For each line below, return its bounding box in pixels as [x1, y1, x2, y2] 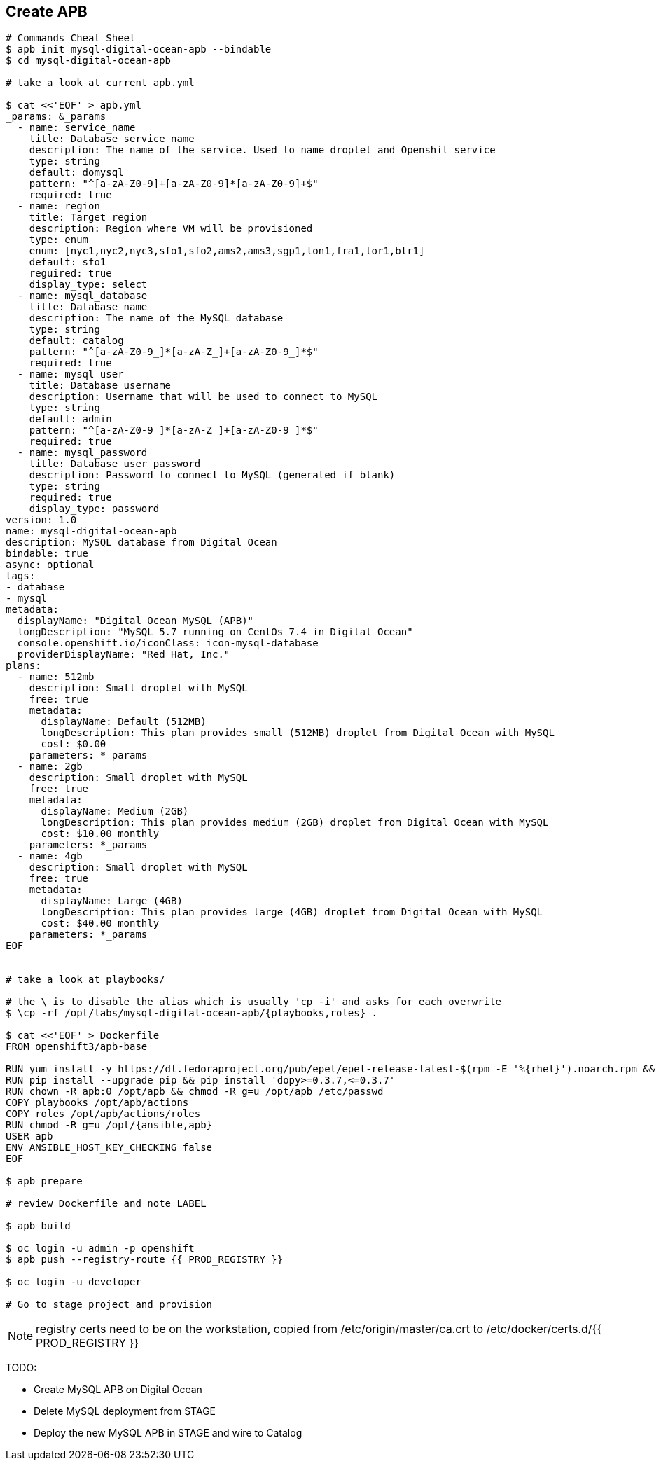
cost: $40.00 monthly [41, 918, 160, 929]
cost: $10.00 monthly [41, 828, 160, 840]
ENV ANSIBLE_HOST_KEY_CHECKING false [6, 1142, 213, 1154]
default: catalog [29, 335, 124, 347]
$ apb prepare [6, 1175, 83, 1187]
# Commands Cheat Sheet [6, 32, 136, 44]
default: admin [29, 413, 112, 425]
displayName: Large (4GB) [41, 895, 183, 907]
